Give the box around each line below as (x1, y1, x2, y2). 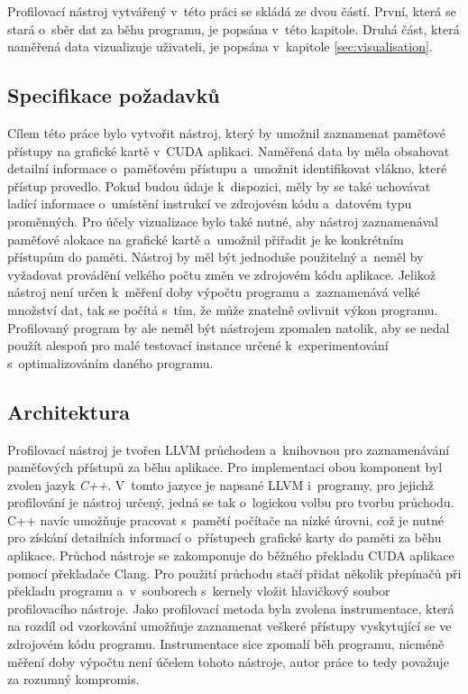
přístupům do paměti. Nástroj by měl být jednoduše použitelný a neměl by (7, 247, 424, 266)
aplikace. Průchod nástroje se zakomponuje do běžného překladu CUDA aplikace (7, 546, 454, 565)
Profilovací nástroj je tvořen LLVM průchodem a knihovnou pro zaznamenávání (7, 440, 450, 458)
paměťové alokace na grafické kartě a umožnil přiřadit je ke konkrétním (7, 229, 404, 248)
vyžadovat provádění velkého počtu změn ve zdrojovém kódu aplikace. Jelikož (7, 264, 436, 283)
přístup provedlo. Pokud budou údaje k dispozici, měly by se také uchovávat (7, 176, 431, 195)
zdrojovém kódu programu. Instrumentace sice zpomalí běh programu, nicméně (7, 634, 445, 653)
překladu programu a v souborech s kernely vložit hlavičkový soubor (7, 581, 390, 600)
